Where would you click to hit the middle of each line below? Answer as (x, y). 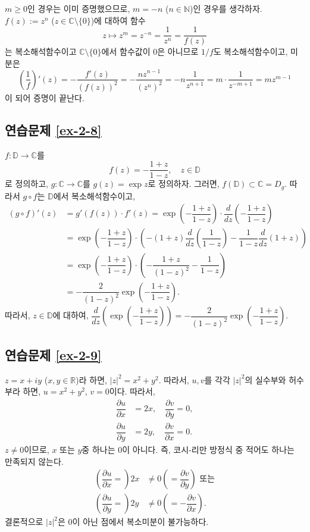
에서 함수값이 (126, 51)
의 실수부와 (265, 379)
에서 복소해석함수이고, (94, 195)
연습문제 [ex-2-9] (53, 354)
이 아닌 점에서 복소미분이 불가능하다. (140, 522)
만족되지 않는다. (34, 461)
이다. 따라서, (132, 391)
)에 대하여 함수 (118, 20)
